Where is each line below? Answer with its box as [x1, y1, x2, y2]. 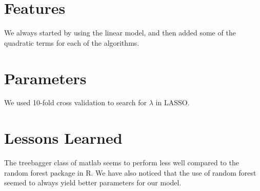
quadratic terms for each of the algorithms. [4, 37, 139, 48]
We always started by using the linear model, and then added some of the [4, 27, 236, 38]
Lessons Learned [4, 127, 123, 148]
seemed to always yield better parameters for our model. [4, 177, 182, 188]
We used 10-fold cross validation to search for [4, 97, 147, 108]
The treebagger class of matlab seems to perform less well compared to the [4, 157, 239, 168]
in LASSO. [155, 97, 190, 108]
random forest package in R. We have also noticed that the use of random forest [4, 167, 256, 178]
